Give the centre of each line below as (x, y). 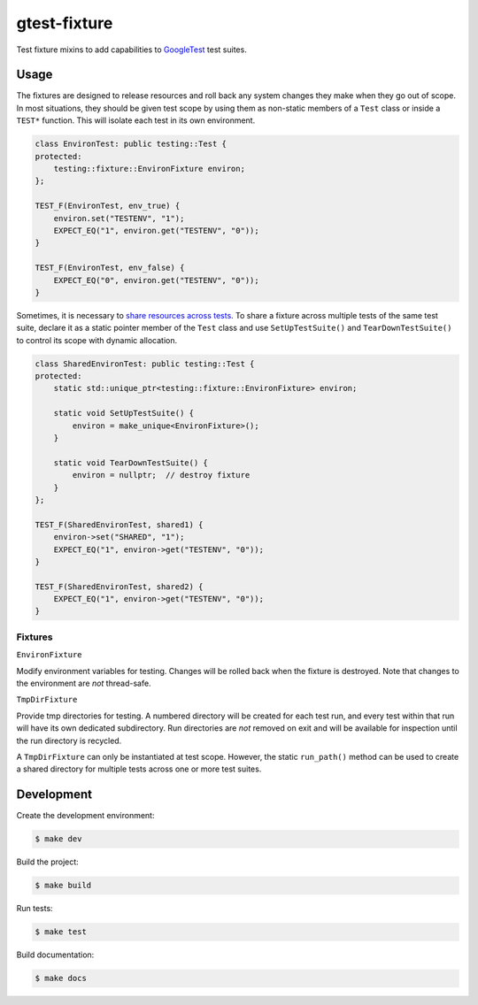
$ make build (63, 886)
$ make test (61, 932)
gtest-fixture (65, 23)
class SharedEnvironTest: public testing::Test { (145, 364)
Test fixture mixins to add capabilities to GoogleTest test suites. (131, 50)
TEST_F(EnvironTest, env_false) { (110, 268)
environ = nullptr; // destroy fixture (161, 475)
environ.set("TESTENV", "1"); (119, 218)
